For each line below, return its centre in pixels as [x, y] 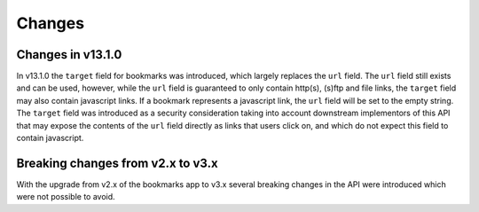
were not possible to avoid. [66, 197]
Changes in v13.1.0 [69, 55]
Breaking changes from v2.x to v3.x [117, 163]
